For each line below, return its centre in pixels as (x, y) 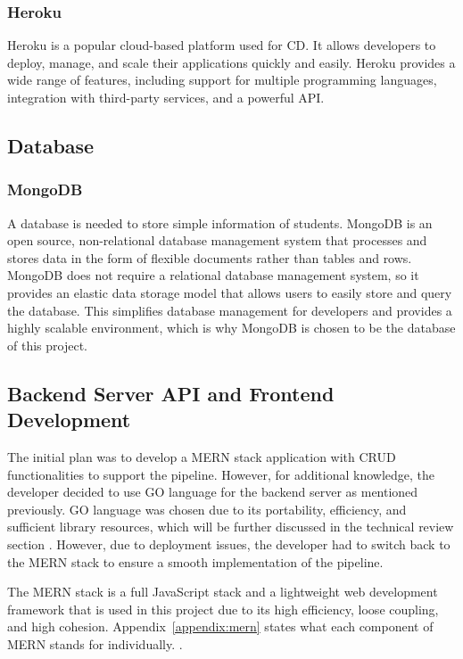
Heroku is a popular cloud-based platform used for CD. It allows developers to (222, 45)
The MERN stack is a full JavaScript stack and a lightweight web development (223, 592)
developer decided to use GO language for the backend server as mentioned (213, 492)
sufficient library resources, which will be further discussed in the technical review (231, 527)
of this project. (47, 345)
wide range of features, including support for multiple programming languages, (222, 80)
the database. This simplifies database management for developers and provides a (230, 310)
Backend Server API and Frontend (171, 393)
